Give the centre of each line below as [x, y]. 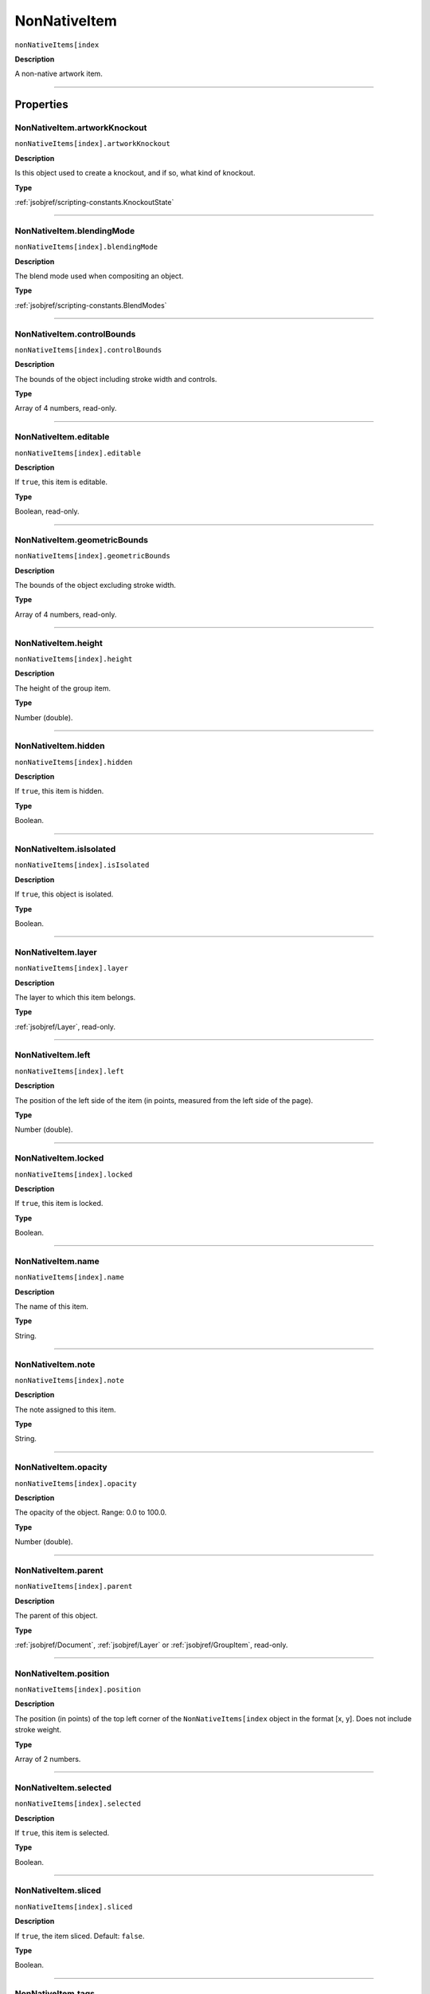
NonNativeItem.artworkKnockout [81, 128]
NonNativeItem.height [59, 643]
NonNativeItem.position [62, 1673]
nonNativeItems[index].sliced [74, 1907]
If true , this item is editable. [61, 482]
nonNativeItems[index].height [74, 659]
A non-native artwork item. [59, 74]
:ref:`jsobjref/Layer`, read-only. [65, 1027]
